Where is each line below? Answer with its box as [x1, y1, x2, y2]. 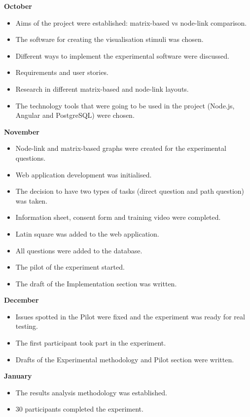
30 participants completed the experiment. [15, 404, 143, 414]
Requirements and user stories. [15, 67, 108, 77]
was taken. [15, 195, 48, 206]
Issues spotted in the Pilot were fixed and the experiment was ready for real [15, 311, 245, 321]
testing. [15, 321, 38, 331]
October [4, 1, 32, 11]
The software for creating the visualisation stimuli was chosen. [15, 34, 204, 44]
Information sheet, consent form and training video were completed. [15, 212, 221, 222]
